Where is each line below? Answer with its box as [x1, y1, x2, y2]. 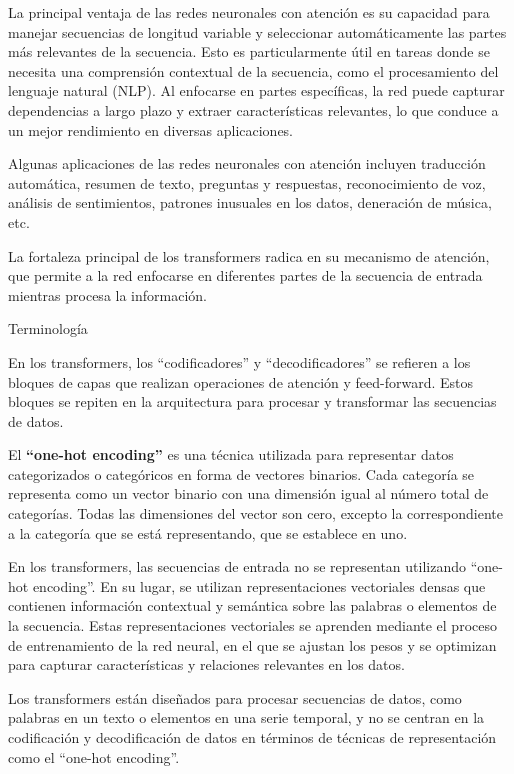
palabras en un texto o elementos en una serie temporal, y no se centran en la [8, 707, 485, 728]
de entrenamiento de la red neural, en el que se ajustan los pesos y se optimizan [8, 634, 497, 655]
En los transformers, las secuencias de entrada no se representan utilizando [8, 556, 466, 577]
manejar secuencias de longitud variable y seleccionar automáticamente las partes [8, 21, 507, 42]
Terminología [8, 318, 88, 339]
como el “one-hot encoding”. [8, 746, 180, 767]
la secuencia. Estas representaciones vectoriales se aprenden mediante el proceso [8, 615, 497, 636]
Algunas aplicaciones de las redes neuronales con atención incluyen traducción [8, 153, 486, 174]
